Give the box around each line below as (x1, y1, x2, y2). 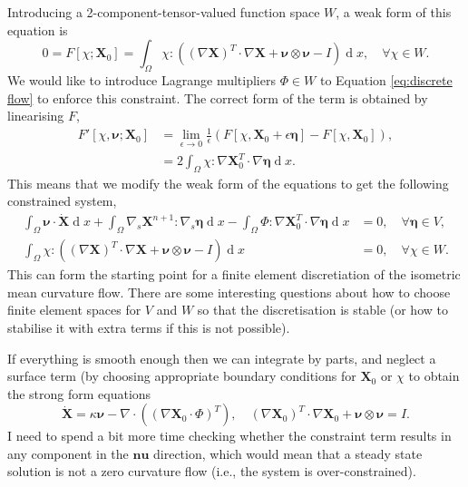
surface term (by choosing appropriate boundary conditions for (7, 366, 356, 385)
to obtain (408, 366, 460, 385)
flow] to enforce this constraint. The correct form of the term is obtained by (7, 88, 428, 107)
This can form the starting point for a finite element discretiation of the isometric (7, 265, 461, 284)
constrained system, (7, 191, 117, 210)
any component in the (7, 443, 129, 463)
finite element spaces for (7, 300, 141, 319)
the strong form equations (7, 384, 151, 403)
